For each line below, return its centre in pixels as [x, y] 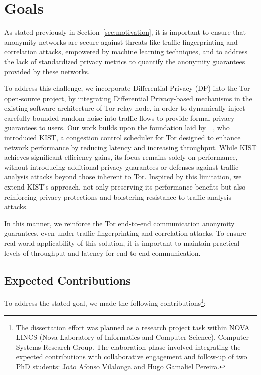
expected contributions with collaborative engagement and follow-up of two [132, 357]
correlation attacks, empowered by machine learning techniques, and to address [126, 52]
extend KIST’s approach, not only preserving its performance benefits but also [125, 187]
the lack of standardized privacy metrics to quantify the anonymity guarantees [125, 61]
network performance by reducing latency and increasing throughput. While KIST [130, 147]
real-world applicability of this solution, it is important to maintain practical [122, 243]
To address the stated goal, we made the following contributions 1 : [105, 302]
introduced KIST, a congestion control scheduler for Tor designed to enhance [122, 137]
